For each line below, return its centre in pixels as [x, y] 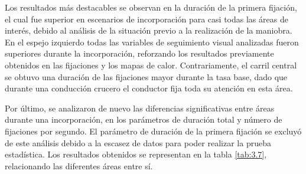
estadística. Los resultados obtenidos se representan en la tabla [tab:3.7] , [136, 154]
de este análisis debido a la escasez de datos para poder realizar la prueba [138, 142]
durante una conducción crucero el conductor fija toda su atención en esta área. [149, 88]
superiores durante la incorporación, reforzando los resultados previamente [139, 53]
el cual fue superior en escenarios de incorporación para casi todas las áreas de [147, 19]
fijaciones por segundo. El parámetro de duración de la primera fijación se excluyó [153, 131]
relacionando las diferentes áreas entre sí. [79, 165]
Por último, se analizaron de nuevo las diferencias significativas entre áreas [140, 108]
